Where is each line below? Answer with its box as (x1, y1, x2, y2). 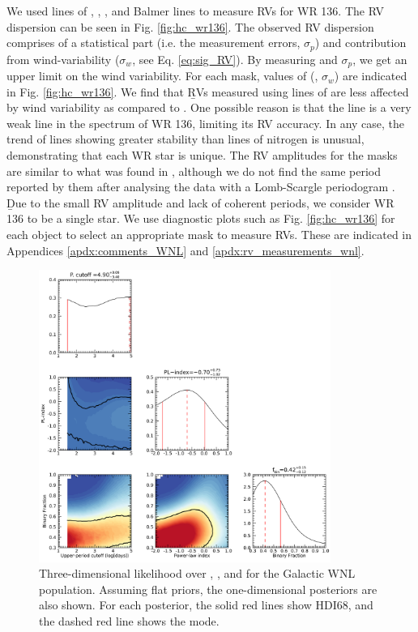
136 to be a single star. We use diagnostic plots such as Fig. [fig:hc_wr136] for (6, 210, 395, 227)
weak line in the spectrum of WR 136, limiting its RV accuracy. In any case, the (6, 114, 405, 131)
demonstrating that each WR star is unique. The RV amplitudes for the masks (6, 147, 398, 164)
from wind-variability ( (6, 50, 120, 67)
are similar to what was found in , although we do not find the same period (6, 162, 381, 179)
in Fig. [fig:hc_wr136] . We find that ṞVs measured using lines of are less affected (6, 83, 409, 100)
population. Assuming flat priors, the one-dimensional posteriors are (39, 580, 377, 597)
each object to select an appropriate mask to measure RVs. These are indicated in (6, 226, 412, 243)
